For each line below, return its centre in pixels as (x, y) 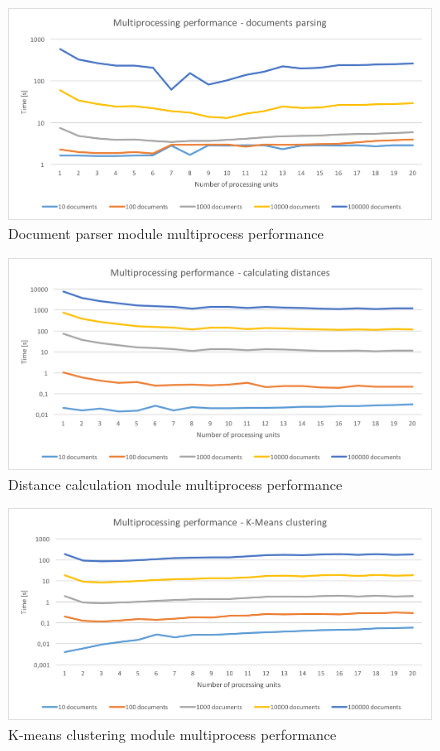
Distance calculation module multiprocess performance (175, 483)
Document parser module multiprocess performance (166, 233)
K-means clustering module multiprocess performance (172, 733)
